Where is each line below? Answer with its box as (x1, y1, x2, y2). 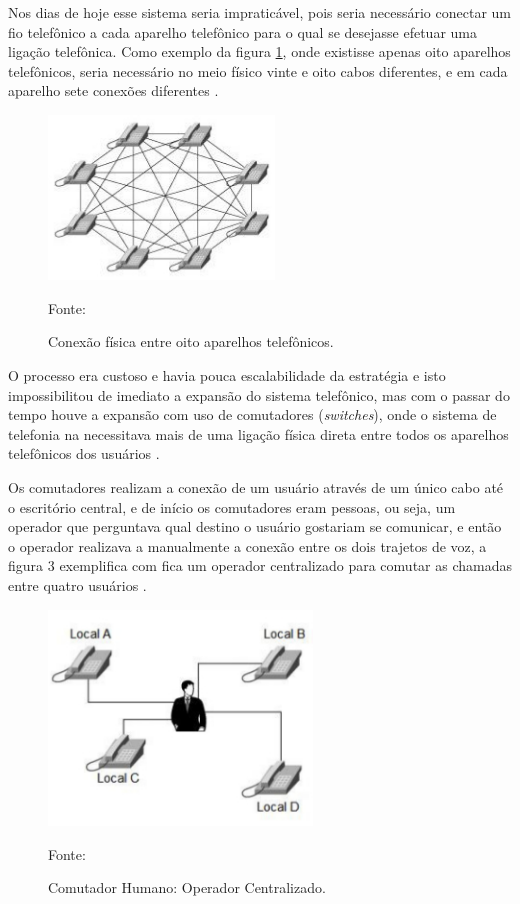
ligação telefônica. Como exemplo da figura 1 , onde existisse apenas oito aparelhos (8, 41, 511, 62)
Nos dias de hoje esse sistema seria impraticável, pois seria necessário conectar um (8, 2, 511, 22)
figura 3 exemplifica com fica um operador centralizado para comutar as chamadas (8, 555, 512, 576)
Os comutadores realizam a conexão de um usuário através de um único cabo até (8, 476, 504, 497)
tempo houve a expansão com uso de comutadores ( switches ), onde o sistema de (8, 404, 497, 425)
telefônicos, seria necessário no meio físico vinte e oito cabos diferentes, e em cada (8, 60, 508, 81)
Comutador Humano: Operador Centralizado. (48, 877, 326, 898)
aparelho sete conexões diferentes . (8, 80, 219, 101)
